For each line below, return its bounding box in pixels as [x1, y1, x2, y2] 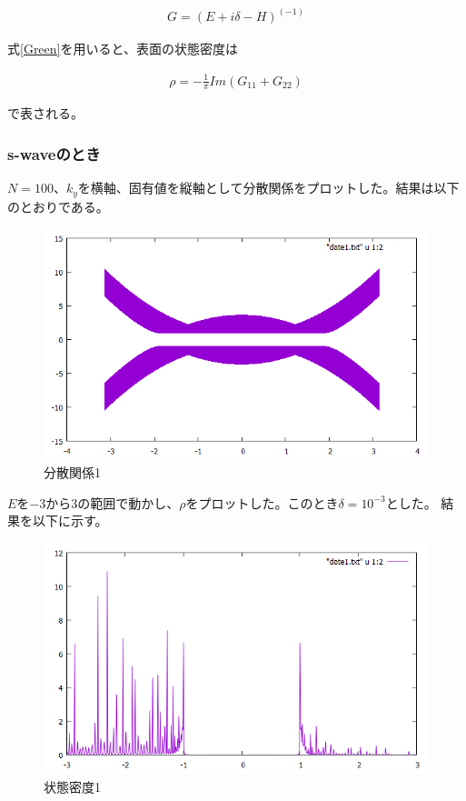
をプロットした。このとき [185, 493, 339, 512]
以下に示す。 [32, 511, 108, 530]
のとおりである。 [7, 196, 109, 215]
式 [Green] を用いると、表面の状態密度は [7, 39, 238, 58]
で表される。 [7, 104, 84, 123]
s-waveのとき [7, 142, 101, 165]
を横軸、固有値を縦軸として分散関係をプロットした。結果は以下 [77, 178, 460, 197]
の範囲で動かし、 [77, 493, 180, 512]
